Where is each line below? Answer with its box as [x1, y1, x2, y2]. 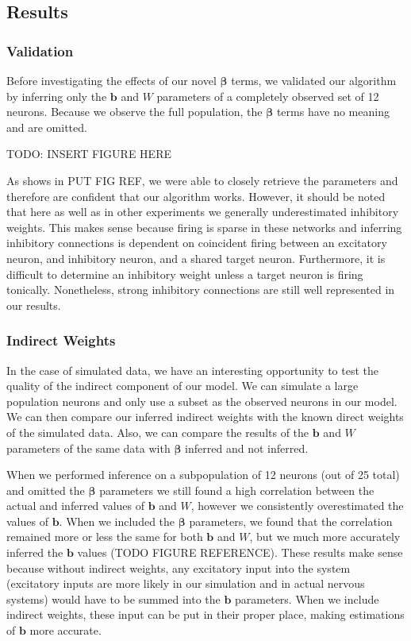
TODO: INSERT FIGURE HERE [6, 145, 171, 162]
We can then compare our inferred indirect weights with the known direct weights [6, 408, 404, 425]
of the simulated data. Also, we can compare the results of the [6, 423, 309, 440]
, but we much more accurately [249, 528, 401, 545]
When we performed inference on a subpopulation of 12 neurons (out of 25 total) [6, 466, 400, 483]
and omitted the [6, 481, 85, 498]
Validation [6, 41, 74, 60]
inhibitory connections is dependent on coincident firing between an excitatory [6, 234, 387, 251]
